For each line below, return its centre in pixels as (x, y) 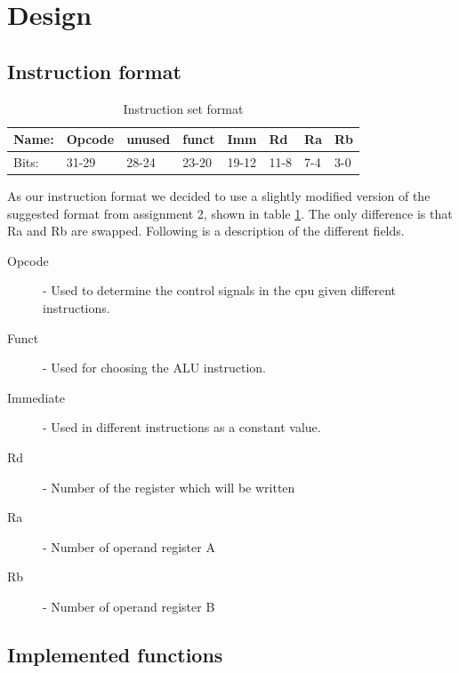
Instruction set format (183, 108)
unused (149, 139)
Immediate (36, 397)
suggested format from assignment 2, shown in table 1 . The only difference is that (230, 213)
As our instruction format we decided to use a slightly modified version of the (219, 196)
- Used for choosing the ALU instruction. (154, 368)
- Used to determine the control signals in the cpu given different (219, 290)
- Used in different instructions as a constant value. (182, 427)
